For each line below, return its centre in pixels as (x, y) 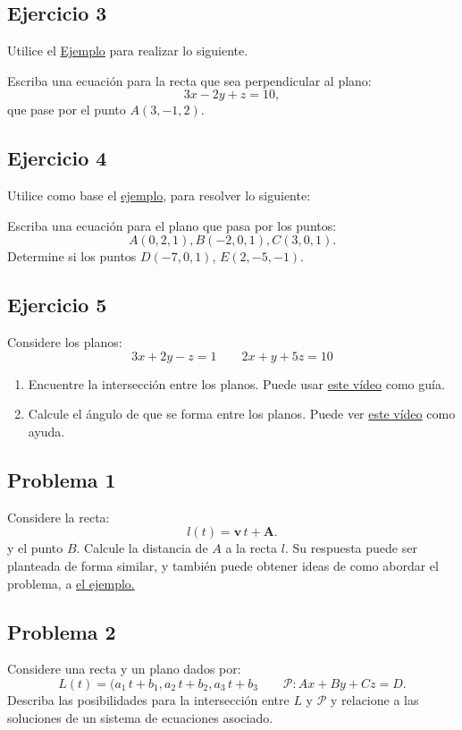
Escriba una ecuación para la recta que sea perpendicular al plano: (189, 80)
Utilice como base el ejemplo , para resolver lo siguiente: (159, 195)
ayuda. (46, 431)
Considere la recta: (59, 517)
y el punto (35, 548)
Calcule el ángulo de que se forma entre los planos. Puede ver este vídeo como (242, 414)
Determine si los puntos (72, 256)
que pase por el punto (67, 110)
